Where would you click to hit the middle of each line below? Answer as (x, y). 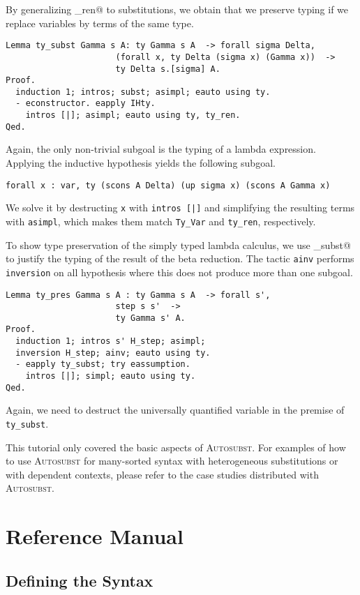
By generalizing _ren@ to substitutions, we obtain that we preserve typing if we (177, 9)
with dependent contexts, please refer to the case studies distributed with (162, 474)
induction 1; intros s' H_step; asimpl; (111, 341)
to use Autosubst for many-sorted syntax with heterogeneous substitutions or (172, 461)
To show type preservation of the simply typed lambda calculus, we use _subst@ (178, 244)
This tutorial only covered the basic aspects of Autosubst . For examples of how (176, 447)
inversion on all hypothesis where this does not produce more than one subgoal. (179, 272)
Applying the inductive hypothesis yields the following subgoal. (141, 163)
